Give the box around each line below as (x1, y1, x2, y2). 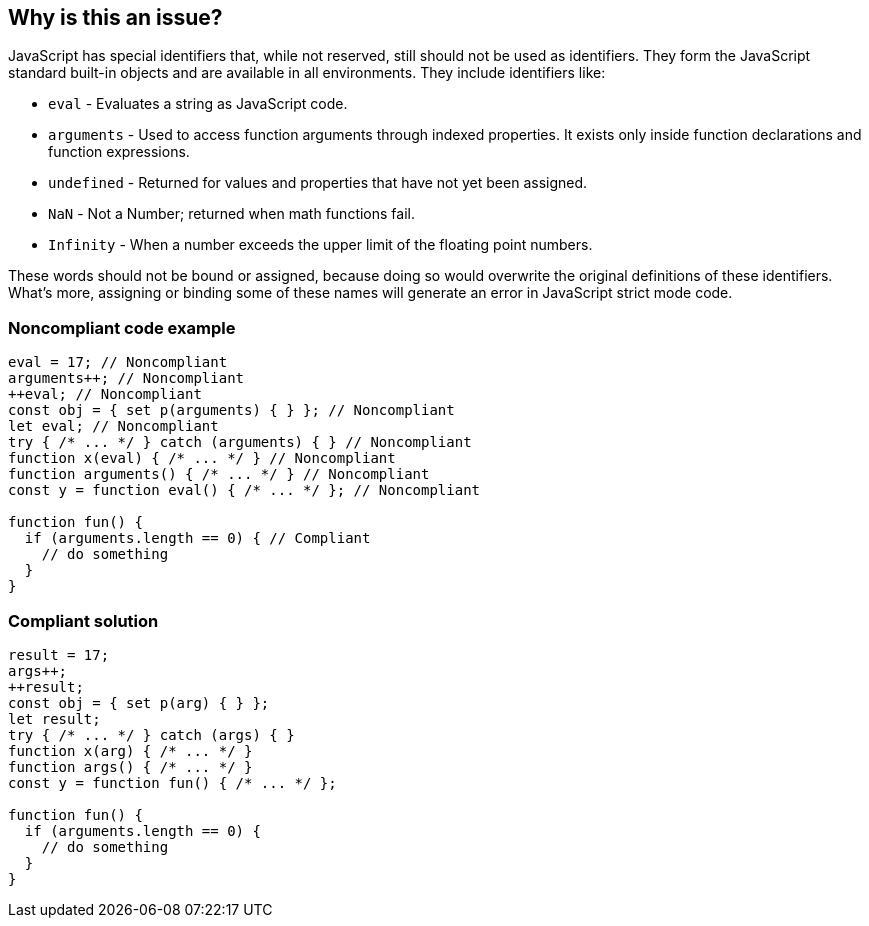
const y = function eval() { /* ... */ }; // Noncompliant (8, 482, 481, 499)
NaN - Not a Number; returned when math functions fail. (48, 205, 415, 223)
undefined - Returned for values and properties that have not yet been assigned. (48, 174, 588, 192)
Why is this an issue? (8, 5, 223, 30)
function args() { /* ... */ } (8, 758, 253, 775)
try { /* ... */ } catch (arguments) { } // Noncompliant (8, 434, 472, 451)
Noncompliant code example (8, 317, 236, 338)
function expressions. (48, 143, 190, 161)
